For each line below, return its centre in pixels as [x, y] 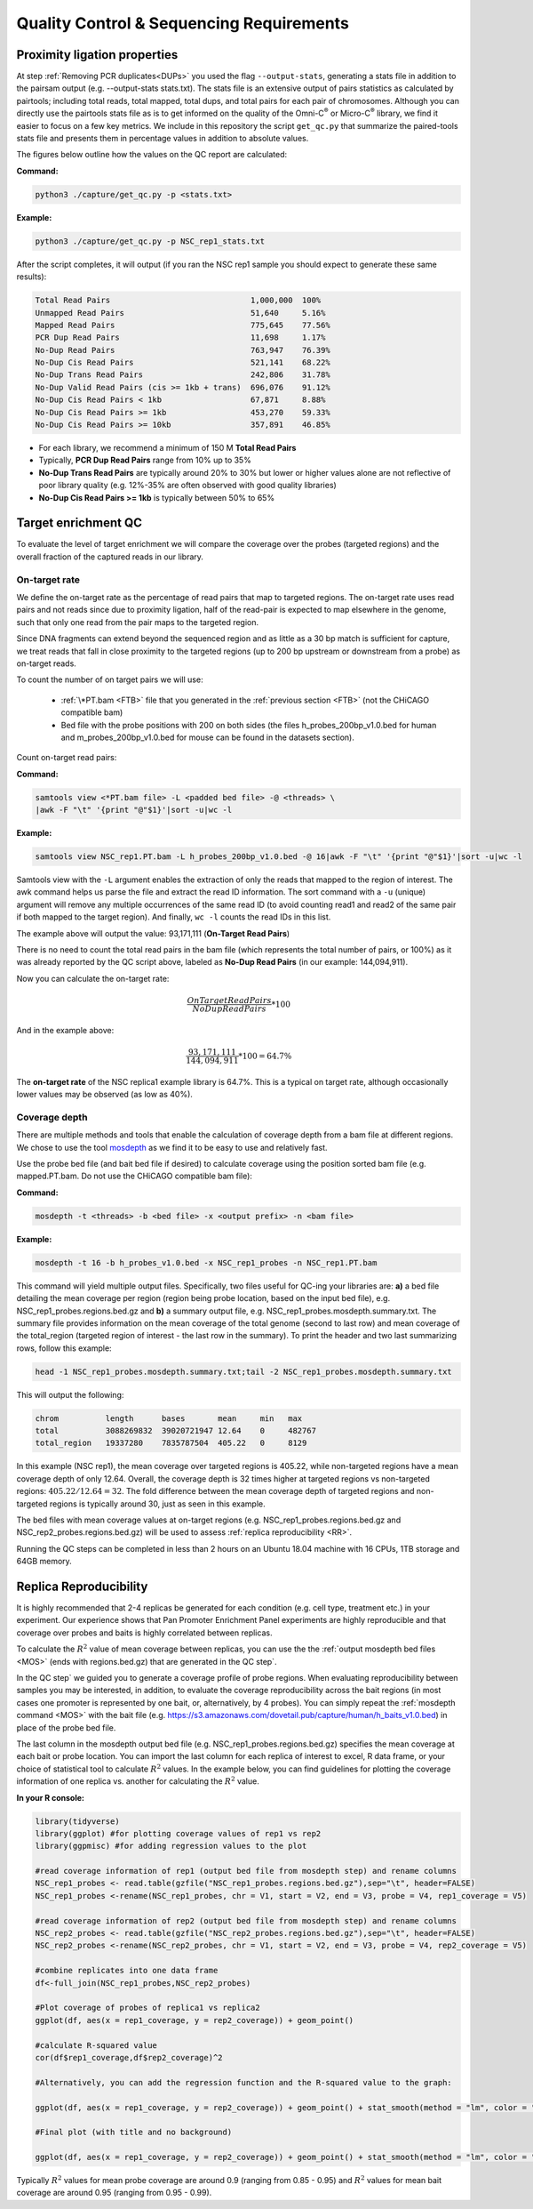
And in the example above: [65, 1030]
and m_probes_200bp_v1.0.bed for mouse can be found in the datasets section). [207, 737]
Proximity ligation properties [97, 55]
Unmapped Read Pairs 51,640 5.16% [180, 313]
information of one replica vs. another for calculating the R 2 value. [138, 1781]
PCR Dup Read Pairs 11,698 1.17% [180, 337]
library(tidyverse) [77, 1821]
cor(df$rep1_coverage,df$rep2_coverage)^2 [129, 2057]
